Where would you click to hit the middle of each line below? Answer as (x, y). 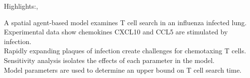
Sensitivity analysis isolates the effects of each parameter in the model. (109, 60)
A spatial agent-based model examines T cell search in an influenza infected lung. (125, 22)
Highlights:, (21, 6)
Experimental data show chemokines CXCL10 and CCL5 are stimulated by (116, 32)
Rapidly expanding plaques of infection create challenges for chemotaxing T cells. (125, 51)
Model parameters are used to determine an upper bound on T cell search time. (123, 70)
